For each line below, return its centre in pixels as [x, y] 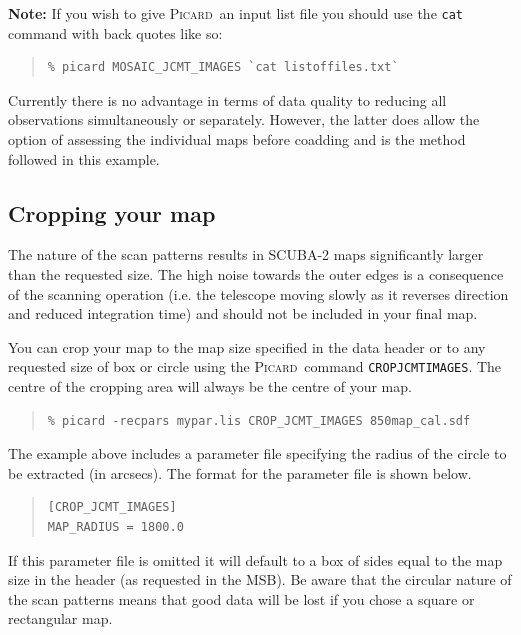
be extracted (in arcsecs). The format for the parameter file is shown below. [240, 472]
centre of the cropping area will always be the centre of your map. [210, 386]
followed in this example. [84, 158]
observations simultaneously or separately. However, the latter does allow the [244, 119]
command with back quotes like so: [115, 32]
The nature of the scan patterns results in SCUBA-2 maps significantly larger [246, 254]
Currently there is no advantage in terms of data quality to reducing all [227, 99]
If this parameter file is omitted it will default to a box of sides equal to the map [255, 559]
